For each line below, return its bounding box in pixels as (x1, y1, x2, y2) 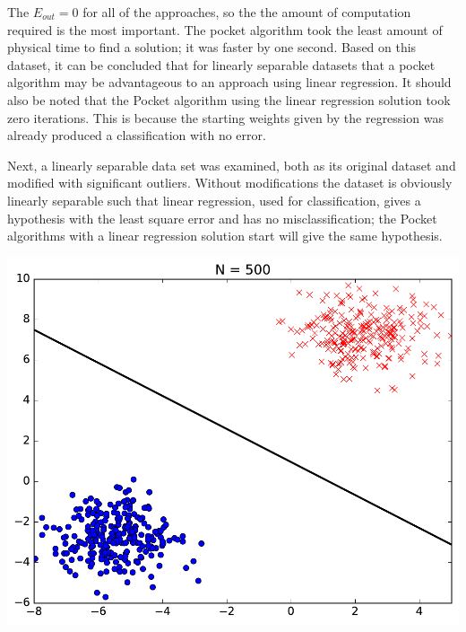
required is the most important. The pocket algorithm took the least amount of (7, 20, 443, 39)
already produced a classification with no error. (7, 126, 266, 145)
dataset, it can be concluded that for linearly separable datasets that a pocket (7, 55, 436, 74)
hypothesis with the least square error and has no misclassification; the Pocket (7, 208, 437, 227)
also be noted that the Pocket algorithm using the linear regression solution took (7, 90, 451, 109)
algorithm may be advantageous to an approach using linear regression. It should (7, 73, 452, 92)
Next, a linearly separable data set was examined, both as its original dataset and (7, 155, 456, 174)
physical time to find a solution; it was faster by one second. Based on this (7, 38, 417, 57)
